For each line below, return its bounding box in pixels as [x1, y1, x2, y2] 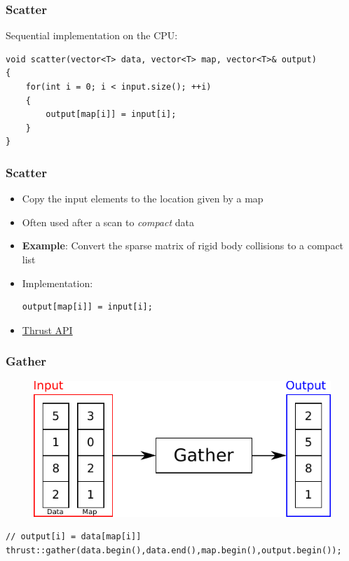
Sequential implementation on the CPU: [6, 28, 178, 43]
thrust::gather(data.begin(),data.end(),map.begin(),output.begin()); [6, 545, 342, 555]
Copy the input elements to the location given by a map [22, 191, 264, 206]
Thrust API [22, 322, 73, 337]
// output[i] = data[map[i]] [6, 532, 142, 542]
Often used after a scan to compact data [22, 214, 195, 229]
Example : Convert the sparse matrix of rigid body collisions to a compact [22, 238, 344, 253]
